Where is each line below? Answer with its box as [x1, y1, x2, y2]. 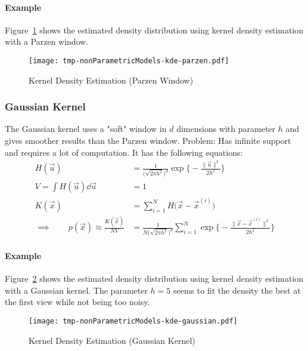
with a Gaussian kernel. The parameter [5, 284, 148, 296]
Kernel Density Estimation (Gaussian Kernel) [29, 334, 195, 346]
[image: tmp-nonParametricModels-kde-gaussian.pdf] [29, 317, 238, 326]
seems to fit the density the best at [173, 284, 301, 296]
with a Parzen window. [5, 35, 89, 48]
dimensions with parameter [176, 122, 276, 135]
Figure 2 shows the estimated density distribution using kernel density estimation [5, 272, 304, 285]
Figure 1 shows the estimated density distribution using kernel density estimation [5, 23, 304, 36]
